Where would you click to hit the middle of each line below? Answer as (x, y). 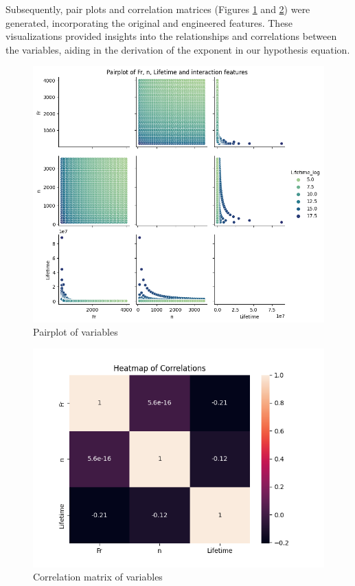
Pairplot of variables (76, 332)
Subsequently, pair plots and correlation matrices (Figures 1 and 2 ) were (158, 9)
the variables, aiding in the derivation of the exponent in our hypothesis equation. (178, 49)
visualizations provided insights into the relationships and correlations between (171, 36)
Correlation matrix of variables (98, 577)
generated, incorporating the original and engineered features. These (149, 22)
